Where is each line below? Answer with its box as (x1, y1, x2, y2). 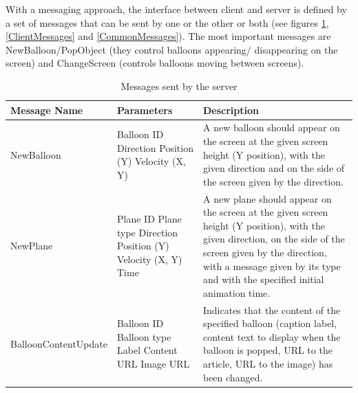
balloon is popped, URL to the (202, 343, 333, 357)
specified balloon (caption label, (202, 316, 337, 330)
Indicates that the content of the (202, 302, 341, 317)
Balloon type (117, 329, 171, 344)
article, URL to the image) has (202, 357, 333, 370)
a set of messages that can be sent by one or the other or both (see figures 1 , (6, 15, 329, 30)
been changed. (202, 370, 263, 384)
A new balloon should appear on (202, 120, 340, 135)
